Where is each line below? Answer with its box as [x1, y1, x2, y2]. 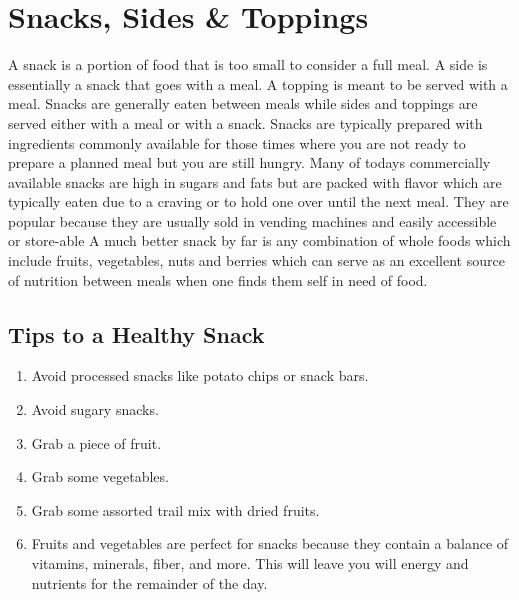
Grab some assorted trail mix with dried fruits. [31, 499, 320, 520]
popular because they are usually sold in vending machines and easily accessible [8, 210, 497, 231]
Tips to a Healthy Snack [8, 318, 265, 349]
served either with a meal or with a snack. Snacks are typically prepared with [8, 112, 483, 133]
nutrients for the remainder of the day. [31, 572, 268, 593]
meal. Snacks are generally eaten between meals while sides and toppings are [8, 93, 478, 114]
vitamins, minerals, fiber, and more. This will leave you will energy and [31, 553, 469, 574]
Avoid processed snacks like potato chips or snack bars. [31, 365, 369, 386]
